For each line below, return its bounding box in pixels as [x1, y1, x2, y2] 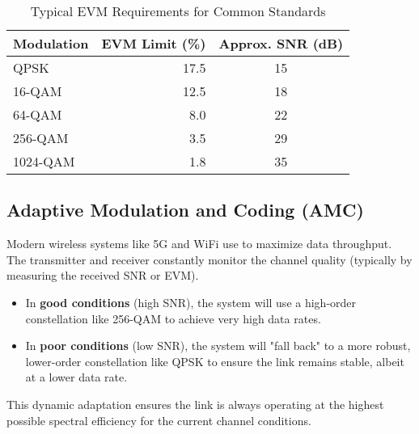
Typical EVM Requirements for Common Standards [30, 2, 326, 20]
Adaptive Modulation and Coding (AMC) [6, 197, 364, 222]
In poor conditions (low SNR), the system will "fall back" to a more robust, [25, 337, 411, 354]
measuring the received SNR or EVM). [6, 267, 199, 284]
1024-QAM [13, 152, 75, 171]
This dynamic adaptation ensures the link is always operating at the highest [6, 395, 384, 412]
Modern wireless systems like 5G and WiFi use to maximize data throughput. [6, 235, 392, 252]
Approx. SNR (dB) [218, 34, 344, 53]
